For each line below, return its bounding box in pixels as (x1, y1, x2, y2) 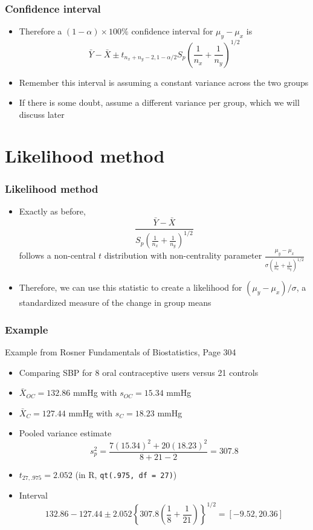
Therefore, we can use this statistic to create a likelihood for (19, 281, 242, 294)
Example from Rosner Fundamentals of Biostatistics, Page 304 (5, 346, 236, 358)
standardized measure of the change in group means (19, 296, 211, 309)
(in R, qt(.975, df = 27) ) (75, 468, 177, 480)
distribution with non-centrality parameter (104, 249, 262, 262)
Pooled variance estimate (19, 427, 112, 439)
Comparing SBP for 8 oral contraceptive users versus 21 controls (19, 366, 259, 378)
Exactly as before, (19, 204, 86, 217)
